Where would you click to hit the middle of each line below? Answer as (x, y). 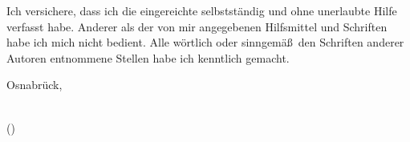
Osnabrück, (35, 85)
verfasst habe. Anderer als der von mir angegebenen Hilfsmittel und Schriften (197, 26)
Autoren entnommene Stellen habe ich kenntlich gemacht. (148, 57)
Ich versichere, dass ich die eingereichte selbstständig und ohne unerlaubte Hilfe (202, 10)
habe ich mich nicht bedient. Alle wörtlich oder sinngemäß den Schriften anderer (205, 42)
